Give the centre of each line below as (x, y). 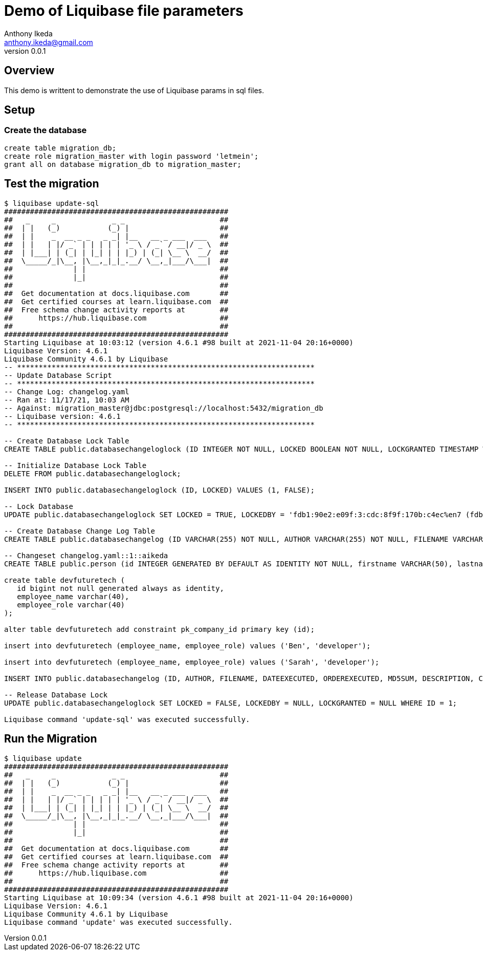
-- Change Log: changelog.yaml (67, 391)
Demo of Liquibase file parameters (124, 11)
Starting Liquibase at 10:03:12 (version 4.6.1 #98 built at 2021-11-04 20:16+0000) (179, 342)
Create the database (46, 130)
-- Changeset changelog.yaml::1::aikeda (86, 555)
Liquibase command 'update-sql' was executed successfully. (127, 719)
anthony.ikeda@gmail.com (49, 42)
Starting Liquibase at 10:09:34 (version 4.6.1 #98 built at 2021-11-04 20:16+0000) (179, 897)
